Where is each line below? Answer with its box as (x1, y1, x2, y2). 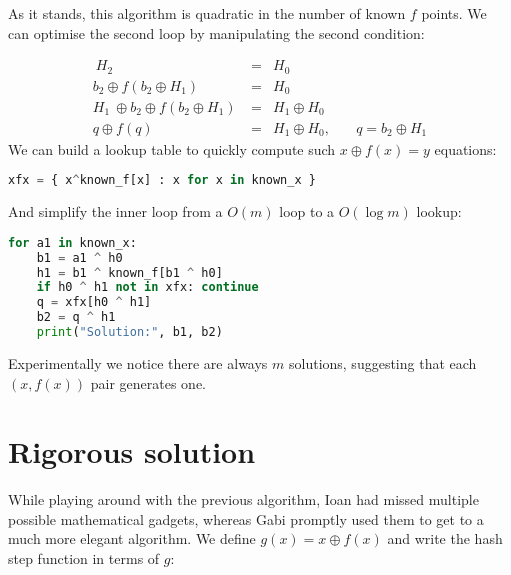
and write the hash (387, 528, 503, 549)
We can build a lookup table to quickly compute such (8, 138, 336, 159)
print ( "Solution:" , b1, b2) (36, 325, 223, 340)
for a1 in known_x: (8, 235, 137, 250)
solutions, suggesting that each (288, 352, 477, 373)
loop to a (279, 201, 335, 222)
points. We (421, 3, 487, 23)
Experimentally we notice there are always (8, 352, 268, 373)
